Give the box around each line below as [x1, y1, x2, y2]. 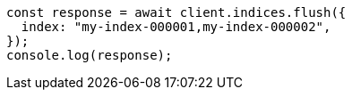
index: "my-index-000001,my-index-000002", [21, 20, 331, 34]
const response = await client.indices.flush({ [6, 5, 347, 20]
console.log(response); [6, 48, 173, 62]
